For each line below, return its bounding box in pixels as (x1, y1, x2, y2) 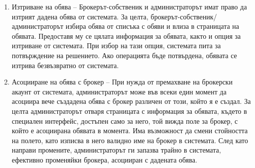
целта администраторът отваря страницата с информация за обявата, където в (11, 105, 247, 116)
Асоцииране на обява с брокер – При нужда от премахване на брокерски (11, 77, 233, 87)
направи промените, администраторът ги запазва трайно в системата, (11, 145, 221, 155)
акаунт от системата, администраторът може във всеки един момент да (11, 86, 227, 96)
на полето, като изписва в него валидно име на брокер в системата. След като (11, 135, 249, 145)
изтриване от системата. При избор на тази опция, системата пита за (11, 40, 221, 51)
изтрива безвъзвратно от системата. (11, 60, 119, 70)
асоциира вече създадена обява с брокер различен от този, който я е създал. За (11, 96, 251, 106)
